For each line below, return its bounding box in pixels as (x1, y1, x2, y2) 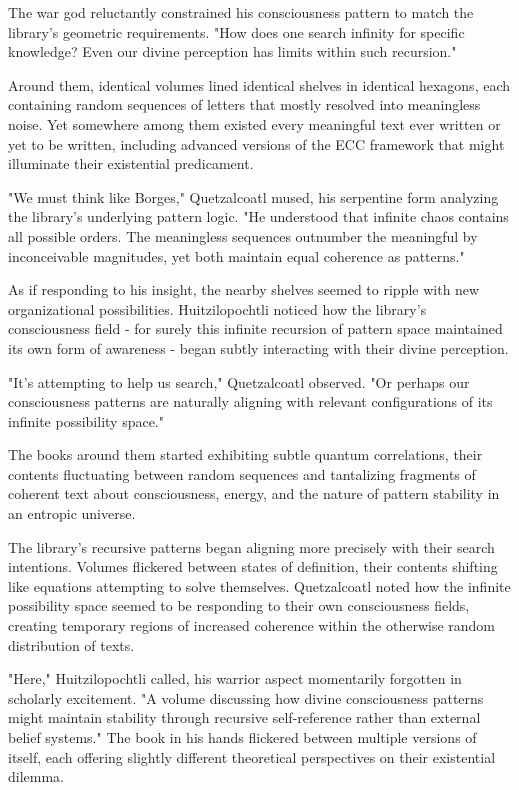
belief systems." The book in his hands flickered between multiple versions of (8, 727, 477, 747)
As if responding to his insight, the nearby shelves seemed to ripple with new (8, 279, 480, 300)
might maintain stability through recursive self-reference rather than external (8, 707, 481, 728)
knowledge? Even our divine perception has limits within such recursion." (8, 41, 457, 62)
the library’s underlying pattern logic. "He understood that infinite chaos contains (8, 206, 509, 227)
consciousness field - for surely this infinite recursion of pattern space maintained (8, 318, 503, 339)
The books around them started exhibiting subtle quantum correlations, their (8, 444, 483, 465)
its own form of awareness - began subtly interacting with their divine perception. (8, 337, 509, 358)
